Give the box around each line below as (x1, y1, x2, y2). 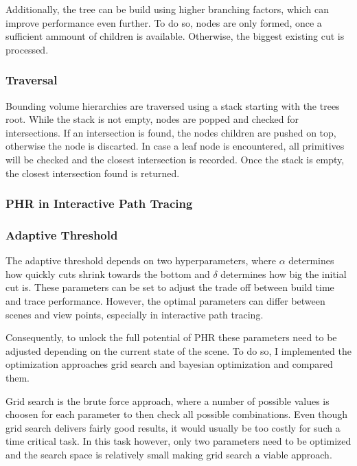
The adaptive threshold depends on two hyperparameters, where (5, 253, 276, 268)
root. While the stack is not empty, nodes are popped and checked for (5, 112, 299, 126)
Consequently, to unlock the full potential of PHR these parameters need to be (5, 330, 337, 345)
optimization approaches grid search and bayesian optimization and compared (5, 357, 333, 371)
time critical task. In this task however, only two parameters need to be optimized (5, 434, 352, 448)
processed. (5, 42, 49, 56)
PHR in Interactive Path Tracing (5, 195, 193, 212)
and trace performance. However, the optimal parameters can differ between (5, 294, 325, 307)
